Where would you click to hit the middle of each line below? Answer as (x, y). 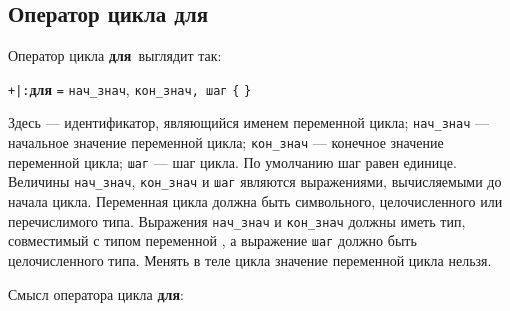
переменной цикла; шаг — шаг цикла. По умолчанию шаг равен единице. (232, 161)
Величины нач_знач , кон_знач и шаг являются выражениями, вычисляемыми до (255, 181)
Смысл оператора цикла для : (96, 293)
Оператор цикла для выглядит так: (115, 55)
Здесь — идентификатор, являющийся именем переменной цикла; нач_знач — (248, 122)
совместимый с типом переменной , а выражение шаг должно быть (212, 240)
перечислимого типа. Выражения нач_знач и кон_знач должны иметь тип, (237, 220)
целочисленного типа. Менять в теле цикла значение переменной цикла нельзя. (250, 259)
